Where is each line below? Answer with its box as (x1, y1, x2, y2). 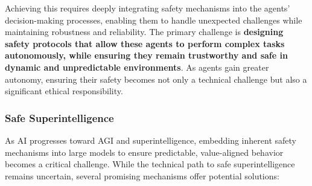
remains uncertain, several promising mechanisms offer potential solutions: (5, 169, 279, 182)
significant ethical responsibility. (5, 85, 123, 97)
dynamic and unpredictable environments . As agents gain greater (5, 60, 269, 73)
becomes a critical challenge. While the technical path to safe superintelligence (5, 158, 295, 170)
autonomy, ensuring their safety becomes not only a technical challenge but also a (5, 72, 307, 85)
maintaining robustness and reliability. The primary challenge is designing (5, 25, 284, 38)
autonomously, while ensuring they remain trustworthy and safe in (5, 49, 288, 62)
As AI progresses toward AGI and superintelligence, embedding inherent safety (5, 133, 296, 146)
